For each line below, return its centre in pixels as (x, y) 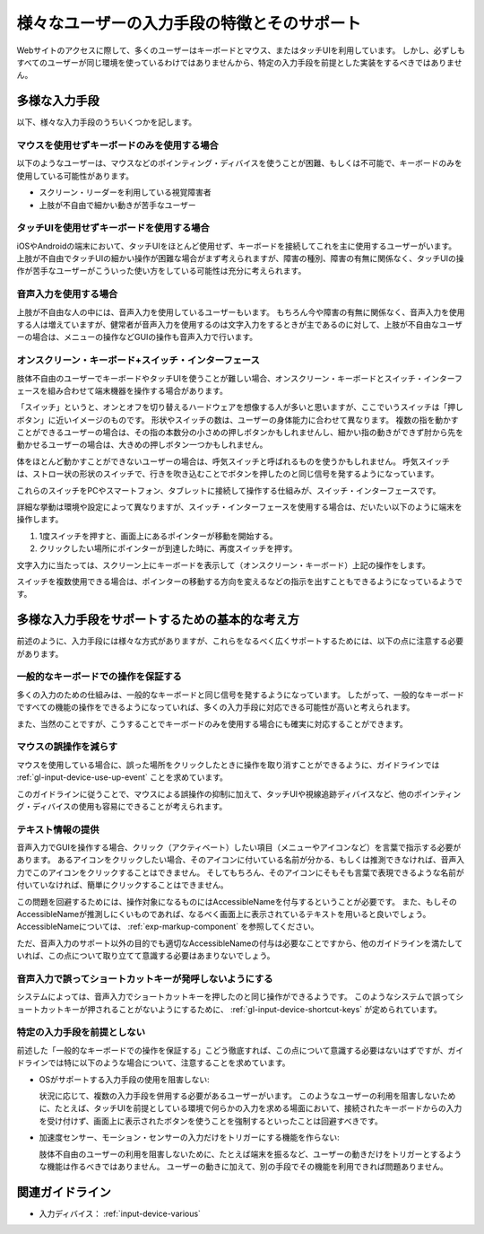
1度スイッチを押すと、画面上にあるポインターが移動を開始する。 (158, 536)
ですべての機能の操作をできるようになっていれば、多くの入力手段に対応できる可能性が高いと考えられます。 (216, 707)
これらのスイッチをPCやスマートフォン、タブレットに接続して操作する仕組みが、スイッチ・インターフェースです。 (229, 490)
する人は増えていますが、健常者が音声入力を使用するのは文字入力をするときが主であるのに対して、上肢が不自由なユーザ (240, 324)
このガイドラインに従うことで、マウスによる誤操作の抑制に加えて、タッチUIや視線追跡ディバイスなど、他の (216, 793)
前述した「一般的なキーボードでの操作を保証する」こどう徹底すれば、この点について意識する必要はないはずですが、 (232, 1050)
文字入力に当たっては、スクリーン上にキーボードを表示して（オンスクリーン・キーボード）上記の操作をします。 (223, 564)
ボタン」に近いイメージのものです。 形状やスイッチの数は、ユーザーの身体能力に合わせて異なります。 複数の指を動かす (238, 420)
